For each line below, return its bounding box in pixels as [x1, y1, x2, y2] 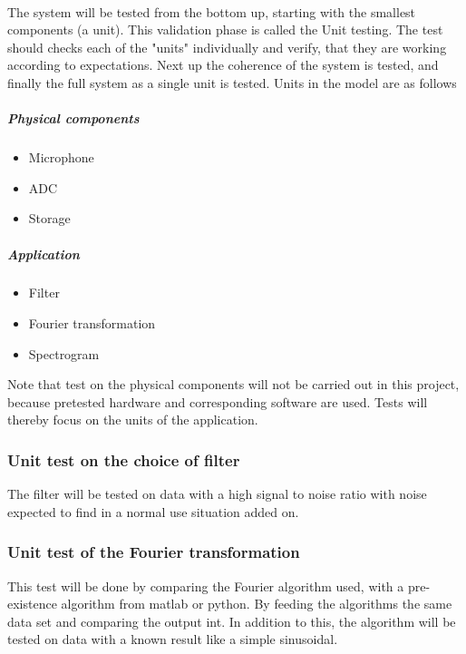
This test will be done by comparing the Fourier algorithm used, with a [7, 576, 404, 595]
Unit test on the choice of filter [7, 448, 240, 471]
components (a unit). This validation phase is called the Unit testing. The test [7, 20, 443, 39]
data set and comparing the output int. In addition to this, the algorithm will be [7, 611, 456, 630]
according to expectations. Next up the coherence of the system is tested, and [7, 55, 439, 74]
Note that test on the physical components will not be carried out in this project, [7, 375, 460, 394]
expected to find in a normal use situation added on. [7, 502, 299, 521]
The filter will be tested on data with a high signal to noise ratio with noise [7, 484, 427, 503]
